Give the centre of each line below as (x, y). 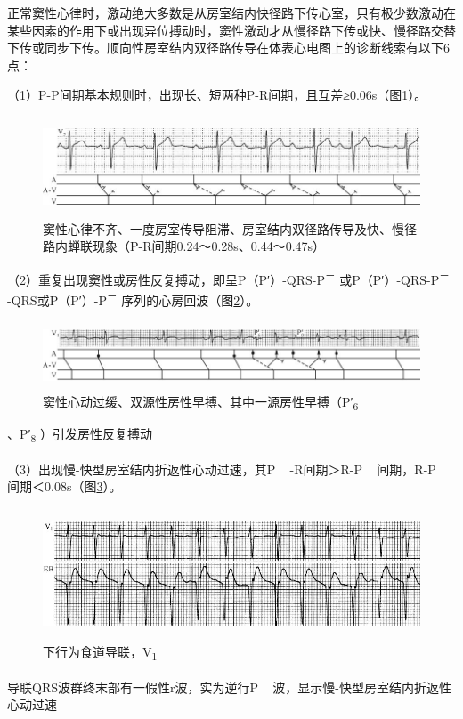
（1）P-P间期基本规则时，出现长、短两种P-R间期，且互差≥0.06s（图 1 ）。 (217, 95)
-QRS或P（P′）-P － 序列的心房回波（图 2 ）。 (133, 299)
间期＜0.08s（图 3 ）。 (65, 486)
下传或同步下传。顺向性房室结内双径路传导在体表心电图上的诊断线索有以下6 (228, 48)
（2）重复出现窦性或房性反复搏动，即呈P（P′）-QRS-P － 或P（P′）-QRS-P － (228, 278)
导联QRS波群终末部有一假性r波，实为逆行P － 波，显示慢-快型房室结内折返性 (230, 685)
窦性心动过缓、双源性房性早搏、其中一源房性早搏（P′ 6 (201, 402)
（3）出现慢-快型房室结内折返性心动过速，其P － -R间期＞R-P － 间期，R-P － (227, 468)
